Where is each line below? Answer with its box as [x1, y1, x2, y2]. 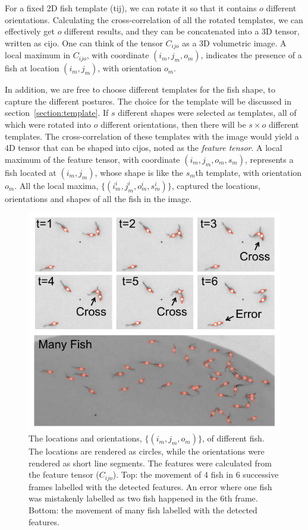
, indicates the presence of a [200, 49, 302, 61]
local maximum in [5, 49, 71, 61]
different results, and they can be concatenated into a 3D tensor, [64, 25, 300, 37]
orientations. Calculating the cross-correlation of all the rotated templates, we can [5, 13, 303, 26]
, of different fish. [202, 432, 265, 444]
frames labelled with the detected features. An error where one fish [29, 480, 272, 493]
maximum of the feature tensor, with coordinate [5, 153, 180, 165]
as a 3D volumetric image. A [182, 36, 287, 49]
